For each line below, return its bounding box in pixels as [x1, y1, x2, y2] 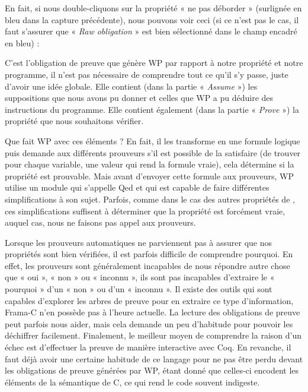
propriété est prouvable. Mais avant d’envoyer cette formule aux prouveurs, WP [5, 169, 294, 182]
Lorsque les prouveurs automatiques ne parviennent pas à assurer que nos [5, 236, 272, 248]
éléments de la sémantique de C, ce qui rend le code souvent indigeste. [5, 375, 260, 388]
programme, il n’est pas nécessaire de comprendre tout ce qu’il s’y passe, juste [5, 68, 288, 80]
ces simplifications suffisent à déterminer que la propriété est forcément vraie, [5, 204, 285, 217]
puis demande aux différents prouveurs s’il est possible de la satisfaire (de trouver [5, 146, 301, 159]
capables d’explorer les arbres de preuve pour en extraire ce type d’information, [5, 294, 294, 306]
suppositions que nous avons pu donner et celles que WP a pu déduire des [5, 91, 274, 104]
